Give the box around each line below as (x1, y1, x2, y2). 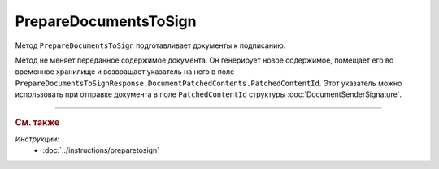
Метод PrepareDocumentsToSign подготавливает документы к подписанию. (15, 41, 286, 50)
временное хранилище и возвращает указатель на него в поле (15, 67, 235, 76)
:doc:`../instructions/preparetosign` (42, 145, 160, 155)
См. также (15, 116, 60, 128)
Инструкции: (15, 134, 60, 144)
